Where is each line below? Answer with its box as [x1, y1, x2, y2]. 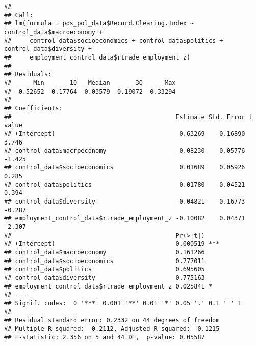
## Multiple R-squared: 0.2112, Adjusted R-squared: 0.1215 [4, 325, 220, 332]
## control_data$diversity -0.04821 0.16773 [4, 198, 245, 206]
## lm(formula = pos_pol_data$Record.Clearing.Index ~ [4, 20, 194, 27]
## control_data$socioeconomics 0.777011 [4, 257, 205, 265]
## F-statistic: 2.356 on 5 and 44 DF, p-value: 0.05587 [4, 333, 205, 341]
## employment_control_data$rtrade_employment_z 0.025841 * [4, 282, 213, 290]
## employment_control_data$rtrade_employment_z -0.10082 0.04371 [4, 215, 245, 222]
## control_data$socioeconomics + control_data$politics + [4, 37, 223, 44]
